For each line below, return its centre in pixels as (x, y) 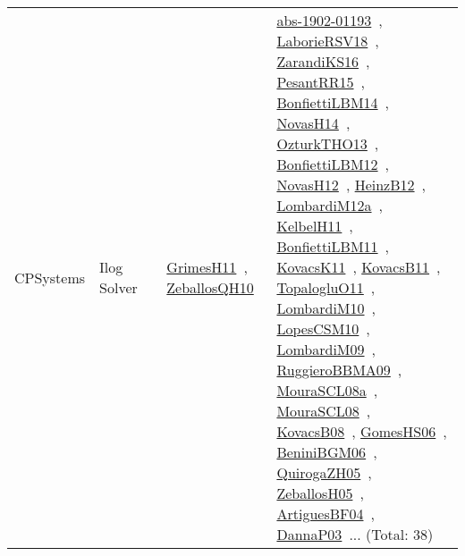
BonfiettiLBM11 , (333, 246)
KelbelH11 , (315, 226)
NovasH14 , (313, 123)
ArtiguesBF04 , (325, 514)
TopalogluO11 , (326, 287)
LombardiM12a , (330, 205)
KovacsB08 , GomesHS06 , (362, 431)
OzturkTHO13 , (328, 143)
